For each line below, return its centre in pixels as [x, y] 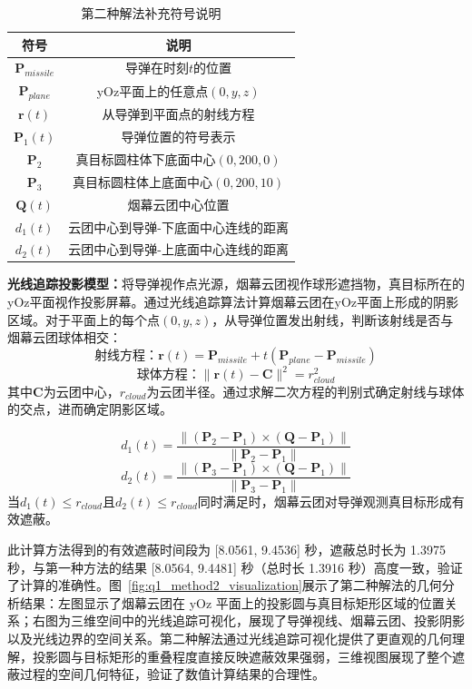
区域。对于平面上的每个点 [84, 319]
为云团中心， [81, 391]
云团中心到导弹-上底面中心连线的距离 [178, 249]
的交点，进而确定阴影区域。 [90, 409]
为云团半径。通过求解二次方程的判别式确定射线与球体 [305, 391]
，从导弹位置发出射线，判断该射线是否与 [333, 319]
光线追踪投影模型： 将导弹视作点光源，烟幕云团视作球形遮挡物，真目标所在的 [236, 284]
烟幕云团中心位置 [178, 204]
